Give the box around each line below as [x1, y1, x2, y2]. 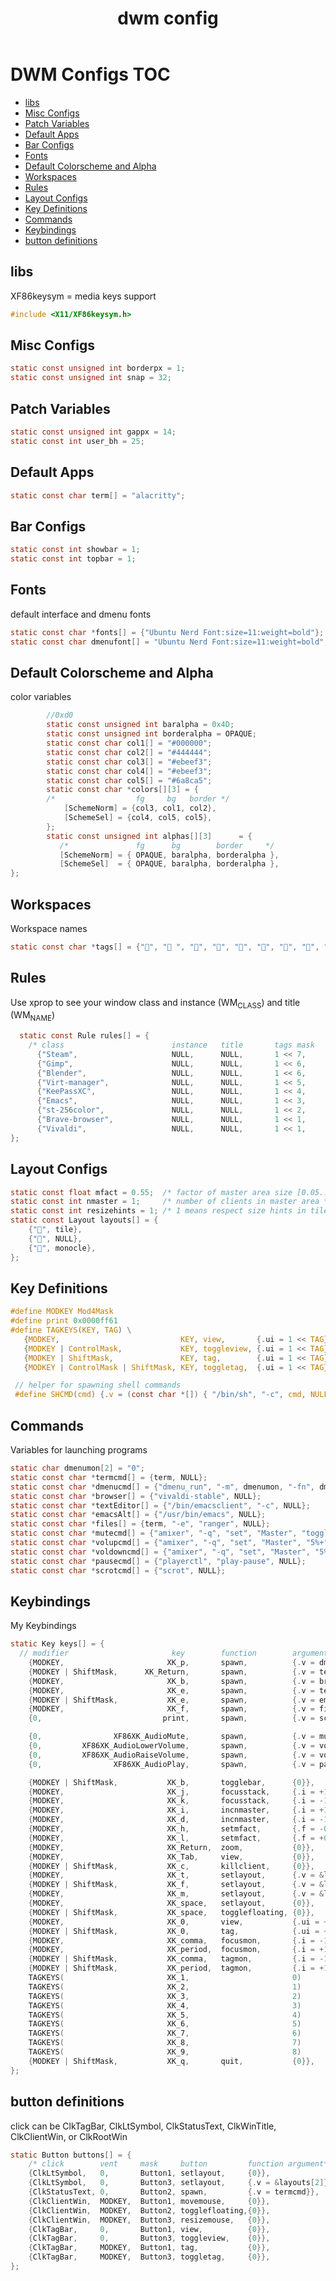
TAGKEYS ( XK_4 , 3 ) [28, 2000, 302, 2011]
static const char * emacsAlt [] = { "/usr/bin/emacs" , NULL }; [10, 1510, 267, 1520]
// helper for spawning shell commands [14, 1380, 182, 1391]
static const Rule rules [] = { [19, 1031, 150, 1041]
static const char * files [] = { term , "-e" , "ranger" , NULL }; [10, 1519, 271, 1529]
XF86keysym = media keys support [10, 290, 157, 302]
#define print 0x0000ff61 [10, 1316, 118, 1326]
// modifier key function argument [19, 1648, 329, 1659]
